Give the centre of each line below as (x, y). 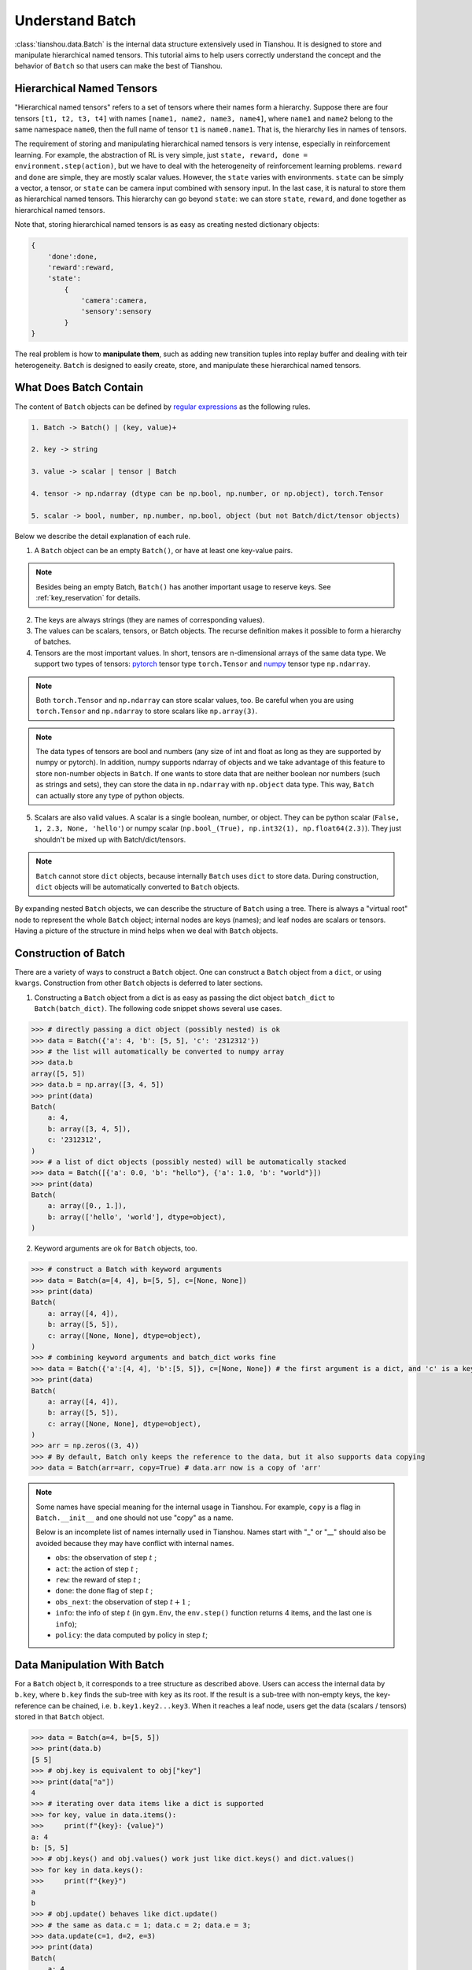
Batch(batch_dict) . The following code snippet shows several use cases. (158, 1009)
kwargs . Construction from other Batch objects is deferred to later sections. (139, 983)
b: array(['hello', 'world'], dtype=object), (137, 1217)
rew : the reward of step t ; (98, 1579)
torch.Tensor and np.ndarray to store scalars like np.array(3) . (147, 711)
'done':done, (73, 256)
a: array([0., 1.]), (87, 1206)
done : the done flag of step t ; (104, 1591)
